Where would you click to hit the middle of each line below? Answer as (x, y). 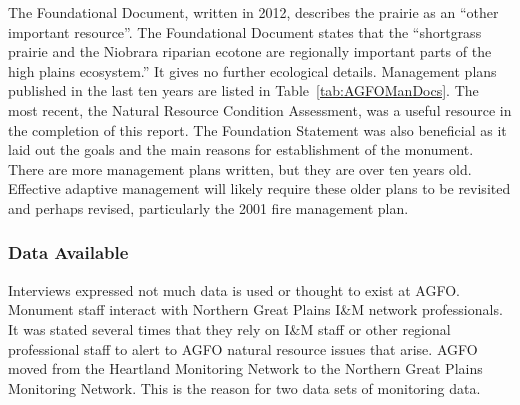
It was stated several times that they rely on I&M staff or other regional (229, 328)
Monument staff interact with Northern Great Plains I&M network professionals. (255, 309)
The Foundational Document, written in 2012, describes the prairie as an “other (253, 12)
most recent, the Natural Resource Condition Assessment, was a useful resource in (260, 109)
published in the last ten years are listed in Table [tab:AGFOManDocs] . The (243, 90)
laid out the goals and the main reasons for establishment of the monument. (241, 149)
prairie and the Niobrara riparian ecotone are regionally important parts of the (250, 51)
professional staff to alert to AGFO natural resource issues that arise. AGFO (243, 348)
